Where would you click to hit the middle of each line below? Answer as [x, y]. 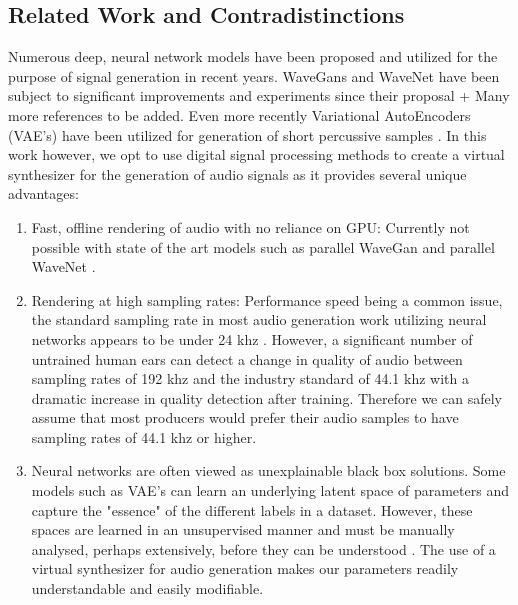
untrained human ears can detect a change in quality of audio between [247, 358]
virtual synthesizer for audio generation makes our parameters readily [245, 568]
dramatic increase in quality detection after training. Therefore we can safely [266, 397]
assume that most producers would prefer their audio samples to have [245, 417]
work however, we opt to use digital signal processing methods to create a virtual [256, 154]
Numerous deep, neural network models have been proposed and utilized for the [253, 56]
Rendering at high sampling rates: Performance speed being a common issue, [267, 299]
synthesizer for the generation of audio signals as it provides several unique [237, 173]
